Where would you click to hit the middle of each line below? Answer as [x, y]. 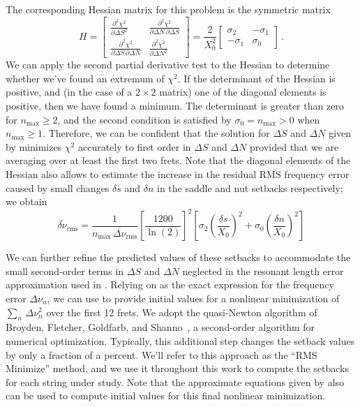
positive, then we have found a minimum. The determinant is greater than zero [175, 105]
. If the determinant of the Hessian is [256, 78]
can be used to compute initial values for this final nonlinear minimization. [166, 395]
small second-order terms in [65, 271]
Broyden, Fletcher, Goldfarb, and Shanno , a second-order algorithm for [160, 327]
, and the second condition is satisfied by [144, 119]
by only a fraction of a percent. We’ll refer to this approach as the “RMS [162, 354]
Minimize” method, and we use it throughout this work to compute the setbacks [177, 368]
